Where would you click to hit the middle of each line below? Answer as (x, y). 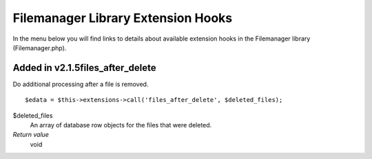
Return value (31, 135)
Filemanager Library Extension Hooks (123, 18)
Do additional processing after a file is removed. (81, 84)
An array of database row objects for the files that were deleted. (121, 125)
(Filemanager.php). (40, 47)
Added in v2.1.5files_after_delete (84, 68)
